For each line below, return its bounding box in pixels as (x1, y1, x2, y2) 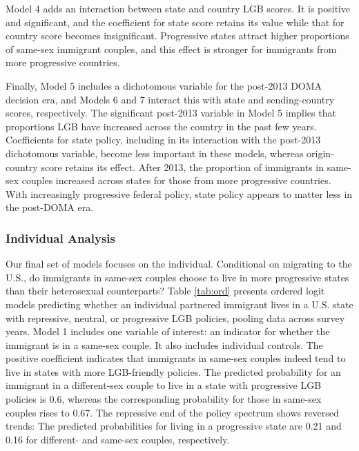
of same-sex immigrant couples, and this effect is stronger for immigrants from (6, 41, 337, 56)
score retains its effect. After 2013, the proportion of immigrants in (41, 159, 324, 174)
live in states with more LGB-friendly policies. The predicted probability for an (6, 364, 341, 379)
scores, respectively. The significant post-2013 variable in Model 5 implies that (6, 106, 336, 120)
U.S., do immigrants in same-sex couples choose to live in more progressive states (6, 270, 349, 284)
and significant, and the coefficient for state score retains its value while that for (6, 14, 345, 29)
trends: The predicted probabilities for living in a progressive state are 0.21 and (6, 419, 342, 433)
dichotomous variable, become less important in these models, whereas (6, 146, 304, 160)
